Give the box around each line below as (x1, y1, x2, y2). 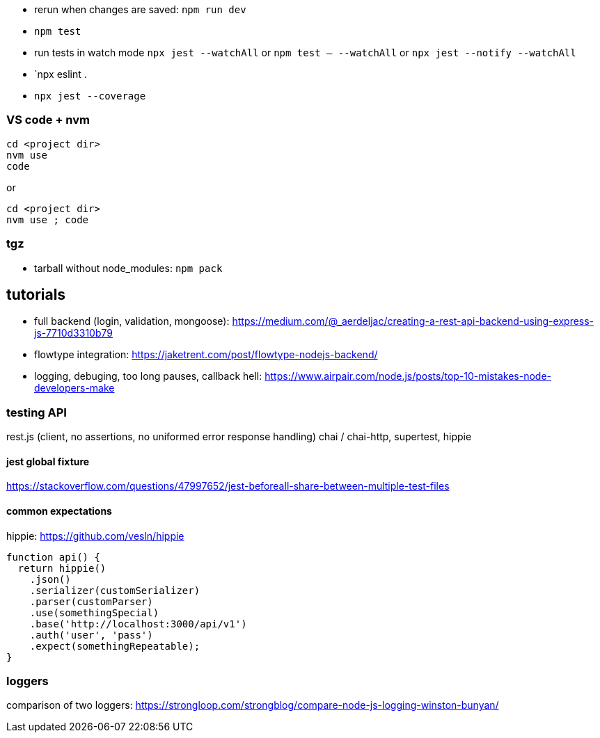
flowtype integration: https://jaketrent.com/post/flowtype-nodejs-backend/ (34, 348, 378, 361)
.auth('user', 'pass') (29, 629, 153, 641)
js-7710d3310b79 (34, 327, 113, 339)
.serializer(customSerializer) (29, 584, 200, 596)
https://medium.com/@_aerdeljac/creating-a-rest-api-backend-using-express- (232, 315, 594, 328)
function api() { (6, 551, 100, 563)
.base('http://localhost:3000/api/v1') (29, 618, 247, 629)
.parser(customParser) (29, 595, 153, 607)
